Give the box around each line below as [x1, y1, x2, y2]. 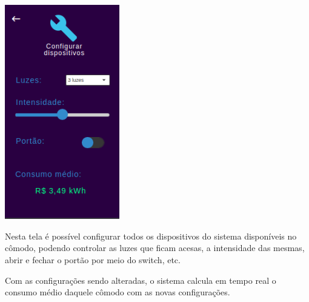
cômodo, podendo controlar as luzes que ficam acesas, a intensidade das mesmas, [5, 241, 305, 254]
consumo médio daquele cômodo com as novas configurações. [5, 286, 230, 298]
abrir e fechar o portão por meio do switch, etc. [5, 253, 181, 266]
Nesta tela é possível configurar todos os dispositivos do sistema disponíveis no [5, 229, 297, 242]
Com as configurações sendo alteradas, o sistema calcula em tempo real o [5, 273, 276, 286]
